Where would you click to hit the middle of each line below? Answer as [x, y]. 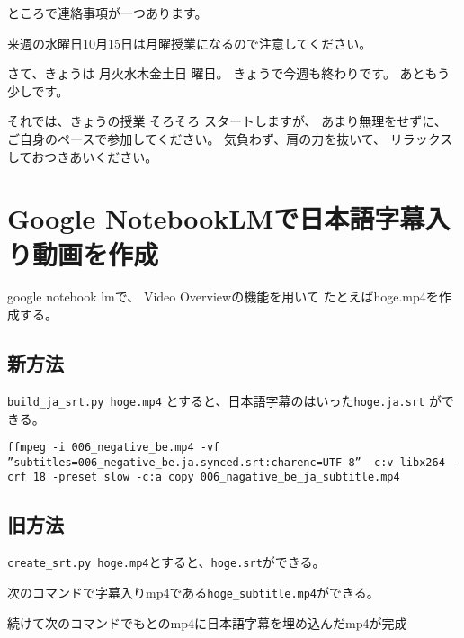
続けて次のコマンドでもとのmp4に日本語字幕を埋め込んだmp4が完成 [207, 622]
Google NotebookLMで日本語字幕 [216, 218]
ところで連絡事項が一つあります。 [107, 13]
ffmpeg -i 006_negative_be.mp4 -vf [114, 448]
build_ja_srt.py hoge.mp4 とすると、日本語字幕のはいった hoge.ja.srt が [224, 400]
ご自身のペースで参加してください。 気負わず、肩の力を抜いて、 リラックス [230, 138]
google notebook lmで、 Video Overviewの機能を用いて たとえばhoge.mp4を [223, 297]
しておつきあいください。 [83, 156]
